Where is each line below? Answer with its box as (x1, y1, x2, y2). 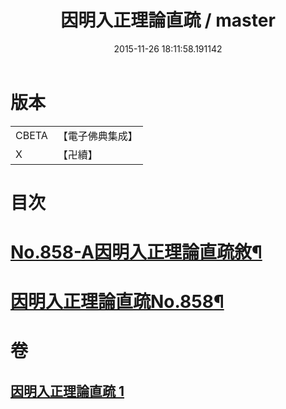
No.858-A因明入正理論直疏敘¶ (10, 241, 263, 264)
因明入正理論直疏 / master (60, 9, 276, 32)
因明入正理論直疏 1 (10, 382, 125, 400)
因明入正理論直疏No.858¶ (10, 291, 225, 313)
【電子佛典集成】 (57, 129, 138, 143)
